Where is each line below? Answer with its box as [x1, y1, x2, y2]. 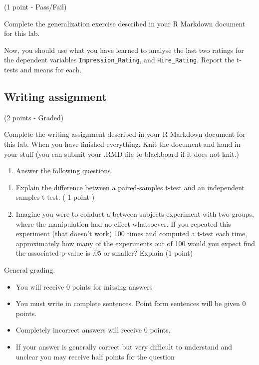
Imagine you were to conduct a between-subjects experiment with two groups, [15, 208, 254, 219]
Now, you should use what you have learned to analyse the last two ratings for [4, 44, 244, 55]
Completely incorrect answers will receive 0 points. [15, 325, 171, 335]
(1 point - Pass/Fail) [4, 1, 67, 11]
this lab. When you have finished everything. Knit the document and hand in [4, 139, 241, 149]
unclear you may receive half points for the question [15, 351, 175, 362]
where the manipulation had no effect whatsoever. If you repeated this [15, 218, 231, 229]
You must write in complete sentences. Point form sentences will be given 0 [15, 298, 246, 309]
